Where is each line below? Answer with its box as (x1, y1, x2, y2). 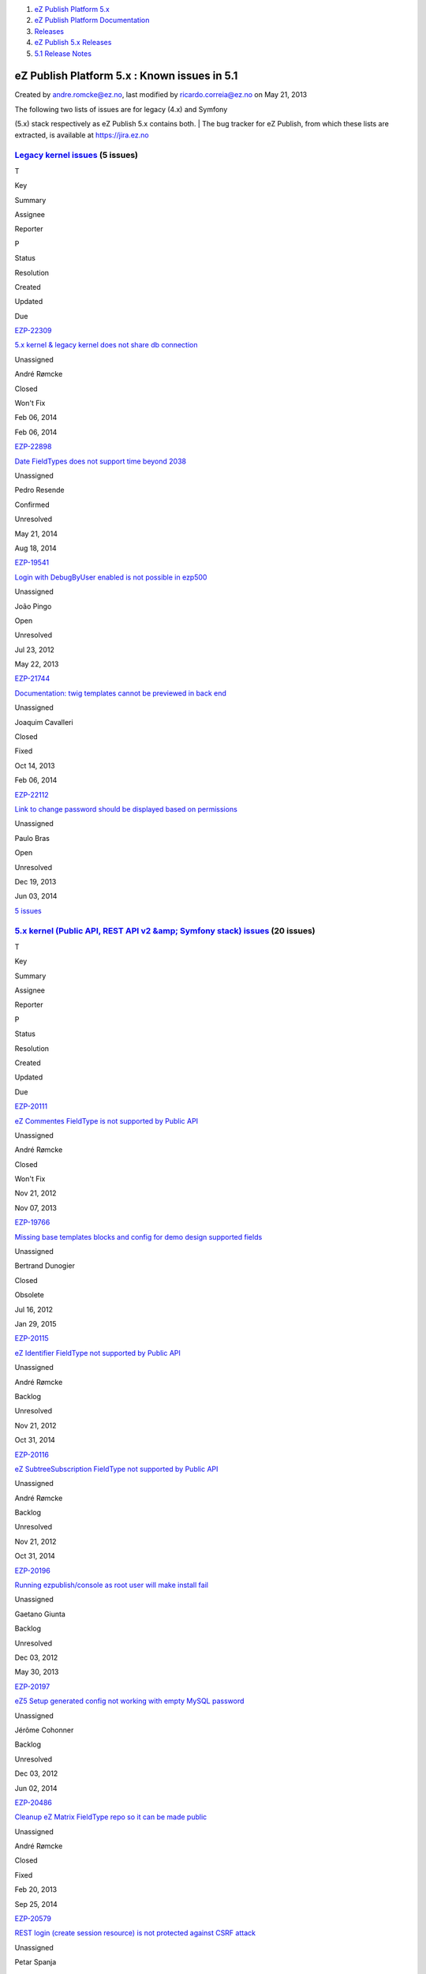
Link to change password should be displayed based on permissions (14, 804, 238, 813)
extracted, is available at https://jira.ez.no (14, 130, 149, 140)
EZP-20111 (14, 1101, 47, 1111)
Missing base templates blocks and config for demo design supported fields (14, 1232, 263, 1241)
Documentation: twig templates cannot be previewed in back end (14, 688, 226, 698)
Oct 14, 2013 (14, 760, 55, 770)
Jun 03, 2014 (14, 891, 58, 901)
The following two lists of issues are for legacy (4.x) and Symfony (14, 104, 228, 114)
